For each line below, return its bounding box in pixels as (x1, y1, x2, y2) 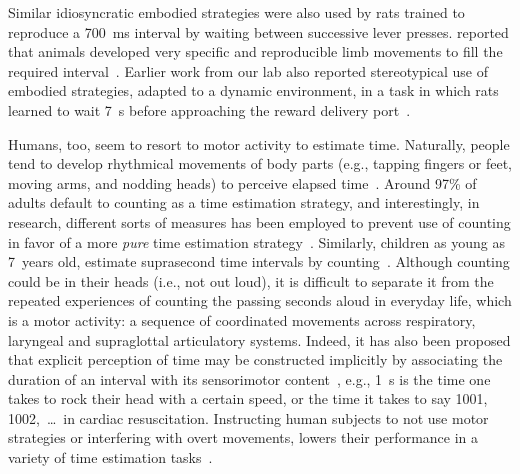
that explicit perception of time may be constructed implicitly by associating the (8, 349, 503, 370)
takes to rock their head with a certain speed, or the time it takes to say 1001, (8, 388, 488, 409)
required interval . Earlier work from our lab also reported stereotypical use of (8, 60, 488, 81)
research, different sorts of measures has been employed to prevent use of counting (8, 211, 511, 232)
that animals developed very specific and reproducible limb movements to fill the (8, 41, 503, 62)
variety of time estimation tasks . (8, 447, 213, 468)
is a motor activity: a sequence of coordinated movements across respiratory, (8, 309, 476, 330)
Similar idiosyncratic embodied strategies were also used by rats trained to (8, 2, 465, 22)
